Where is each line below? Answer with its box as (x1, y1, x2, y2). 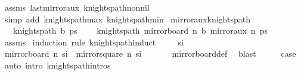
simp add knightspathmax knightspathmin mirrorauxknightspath (4, 12, 250, 25)
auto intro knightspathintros (4, 58, 111, 71)
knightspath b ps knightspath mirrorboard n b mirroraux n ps (13, 24, 268, 37)
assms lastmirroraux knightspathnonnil (4, 1, 150, 13)
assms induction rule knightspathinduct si (4, 35, 184, 48)
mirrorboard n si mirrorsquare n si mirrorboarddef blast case (4, 47, 296, 60)
